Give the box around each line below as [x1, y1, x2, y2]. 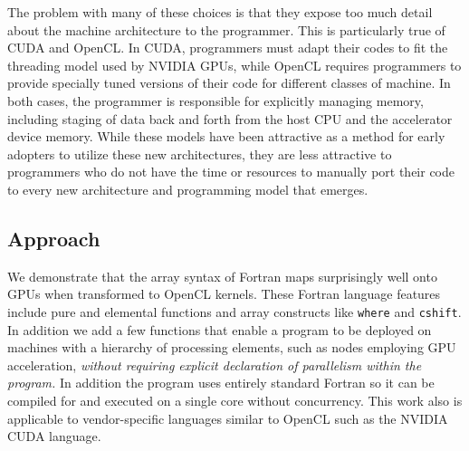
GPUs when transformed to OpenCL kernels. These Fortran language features [7, 284, 441, 303]
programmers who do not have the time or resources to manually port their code [7, 162, 455, 181]
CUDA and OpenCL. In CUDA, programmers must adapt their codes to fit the [7, 38, 448, 57]
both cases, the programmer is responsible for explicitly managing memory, [7, 91, 424, 110]
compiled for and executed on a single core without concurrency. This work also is [7, 390, 463, 409]
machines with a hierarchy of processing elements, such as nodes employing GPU [7, 338, 456, 357]
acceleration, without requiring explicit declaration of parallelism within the [7, 355, 422, 374]
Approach [7, 224, 100, 252]
